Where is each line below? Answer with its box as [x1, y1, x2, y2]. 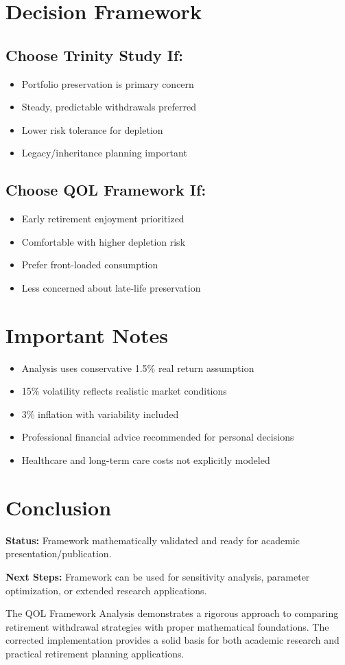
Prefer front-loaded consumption [21, 257, 158, 272]
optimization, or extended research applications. [5, 583, 207, 597]
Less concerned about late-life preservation [21, 280, 201, 294]
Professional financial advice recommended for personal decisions [21, 430, 294, 444]
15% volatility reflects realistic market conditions [21, 384, 227, 398]
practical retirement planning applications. [5, 646, 185, 660]
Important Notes [5, 320, 168, 349]
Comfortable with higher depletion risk [21, 234, 186, 248]
